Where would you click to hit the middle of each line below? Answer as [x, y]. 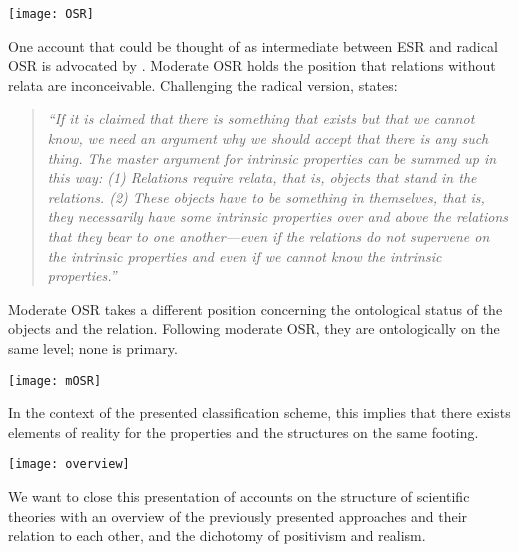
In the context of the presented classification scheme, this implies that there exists [259, 412]
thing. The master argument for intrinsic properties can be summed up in [272, 157]
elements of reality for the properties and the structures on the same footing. [243, 431]
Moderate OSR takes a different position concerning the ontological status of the [255, 308]
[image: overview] [69, 464]
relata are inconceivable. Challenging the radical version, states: [203, 84]
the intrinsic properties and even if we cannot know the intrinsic [244, 255]
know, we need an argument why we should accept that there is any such [268, 138]
